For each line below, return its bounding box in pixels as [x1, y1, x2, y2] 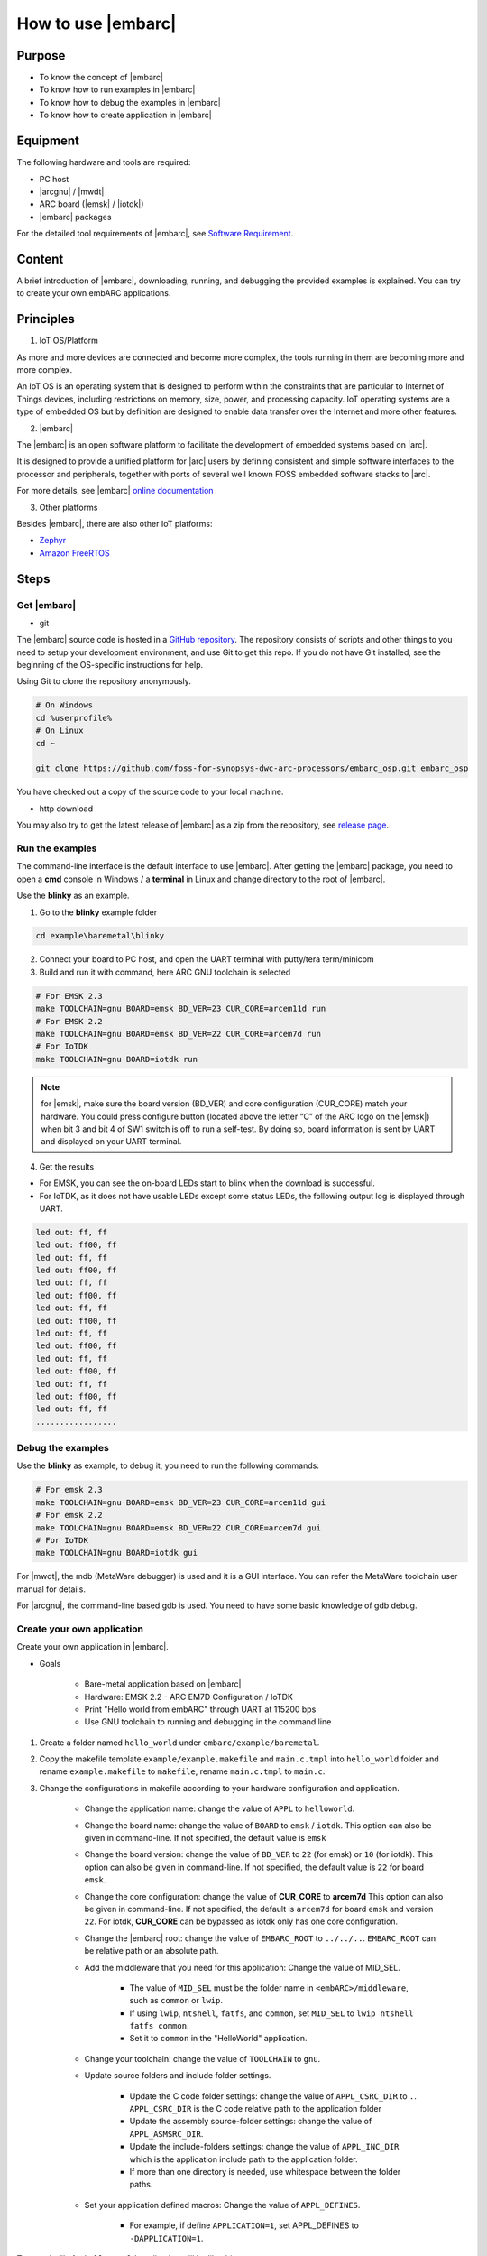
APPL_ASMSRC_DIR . [129, 2128, 204, 2139]
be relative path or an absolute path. [84, 1946, 219, 1956]
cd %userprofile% [35, 713, 113, 723]
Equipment [16, 134, 80, 149]
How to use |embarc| [16, 14, 177, 33]
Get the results [39, 1160, 95, 1172]
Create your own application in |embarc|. [16, 1641, 169, 1652]
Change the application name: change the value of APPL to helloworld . [84, 1803, 355, 1814]
